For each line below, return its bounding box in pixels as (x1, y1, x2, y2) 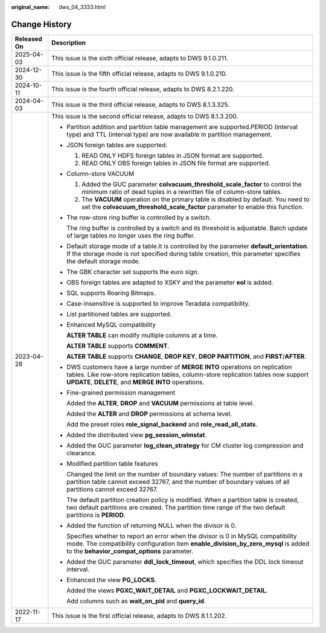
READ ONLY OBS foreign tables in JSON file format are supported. (81, 159, 270, 167)
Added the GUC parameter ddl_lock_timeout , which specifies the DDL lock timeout (66, 557, 304, 566)
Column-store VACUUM (66, 169, 135, 178)
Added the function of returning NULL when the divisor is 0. (66, 521, 237, 530)
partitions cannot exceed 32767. (66, 485, 158, 493)
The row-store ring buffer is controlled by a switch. (66, 213, 211, 222)
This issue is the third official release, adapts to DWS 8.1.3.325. (51, 100, 229, 109)
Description (51, 38, 86, 47)
